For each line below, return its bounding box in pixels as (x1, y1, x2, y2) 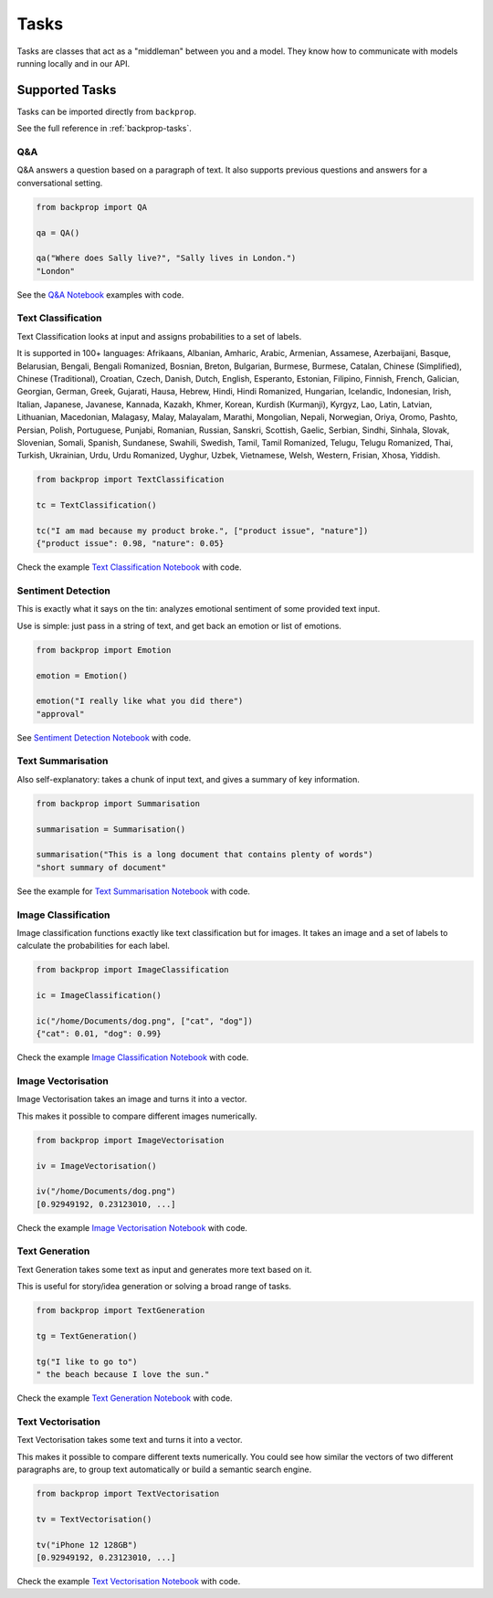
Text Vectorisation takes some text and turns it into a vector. (16, 1435, 243, 1446)
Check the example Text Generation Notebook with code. (16, 1393, 233, 1404)
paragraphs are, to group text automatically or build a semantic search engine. (16, 1464, 312, 1475)
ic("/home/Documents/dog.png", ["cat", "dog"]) (36, 1015, 253, 1026)
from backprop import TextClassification (36, 475, 225, 485)
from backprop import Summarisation (36, 798, 201, 808)
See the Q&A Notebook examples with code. (16, 289, 184, 300)
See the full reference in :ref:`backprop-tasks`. (16, 123, 192, 134)
